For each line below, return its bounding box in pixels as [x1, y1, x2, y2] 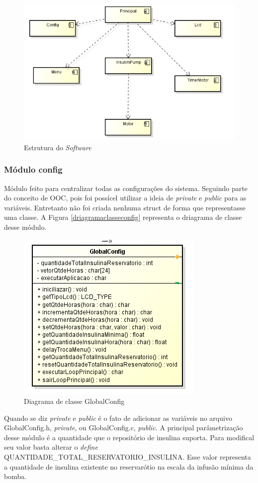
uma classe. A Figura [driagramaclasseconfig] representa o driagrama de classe [4, 212, 242, 222]
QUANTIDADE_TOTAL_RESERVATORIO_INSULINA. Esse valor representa [4, 452, 251, 462]
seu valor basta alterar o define [4, 442, 98, 452]
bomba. [4, 471, 27, 482]
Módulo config [4, 163, 63, 176]
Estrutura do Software [24, 142, 91, 152]
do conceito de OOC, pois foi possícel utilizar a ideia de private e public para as [4, 193, 247, 203]
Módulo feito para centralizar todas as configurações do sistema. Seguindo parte [4, 183, 248, 193]
